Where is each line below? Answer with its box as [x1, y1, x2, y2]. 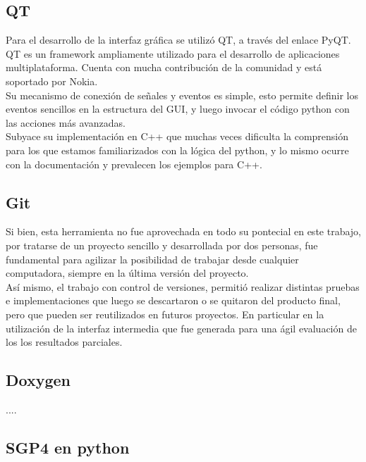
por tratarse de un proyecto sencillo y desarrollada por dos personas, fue [6, 237, 318, 252]
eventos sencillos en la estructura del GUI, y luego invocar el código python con [6, 101, 350, 116]
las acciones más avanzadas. [6, 115, 126, 130]
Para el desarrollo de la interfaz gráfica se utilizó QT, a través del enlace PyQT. [6, 32, 351, 47]
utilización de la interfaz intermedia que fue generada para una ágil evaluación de [6, 320, 357, 335]
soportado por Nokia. [6, 73, 98, 88]
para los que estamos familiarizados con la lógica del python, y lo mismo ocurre [6, 142, 349, 157]
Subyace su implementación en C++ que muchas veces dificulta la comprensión [6, 129, 349, 144]
